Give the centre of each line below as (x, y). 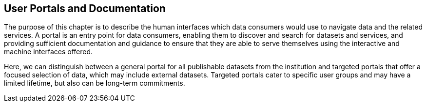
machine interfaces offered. (48, 52)
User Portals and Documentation (85, 8)
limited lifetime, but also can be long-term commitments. (95, 83)
